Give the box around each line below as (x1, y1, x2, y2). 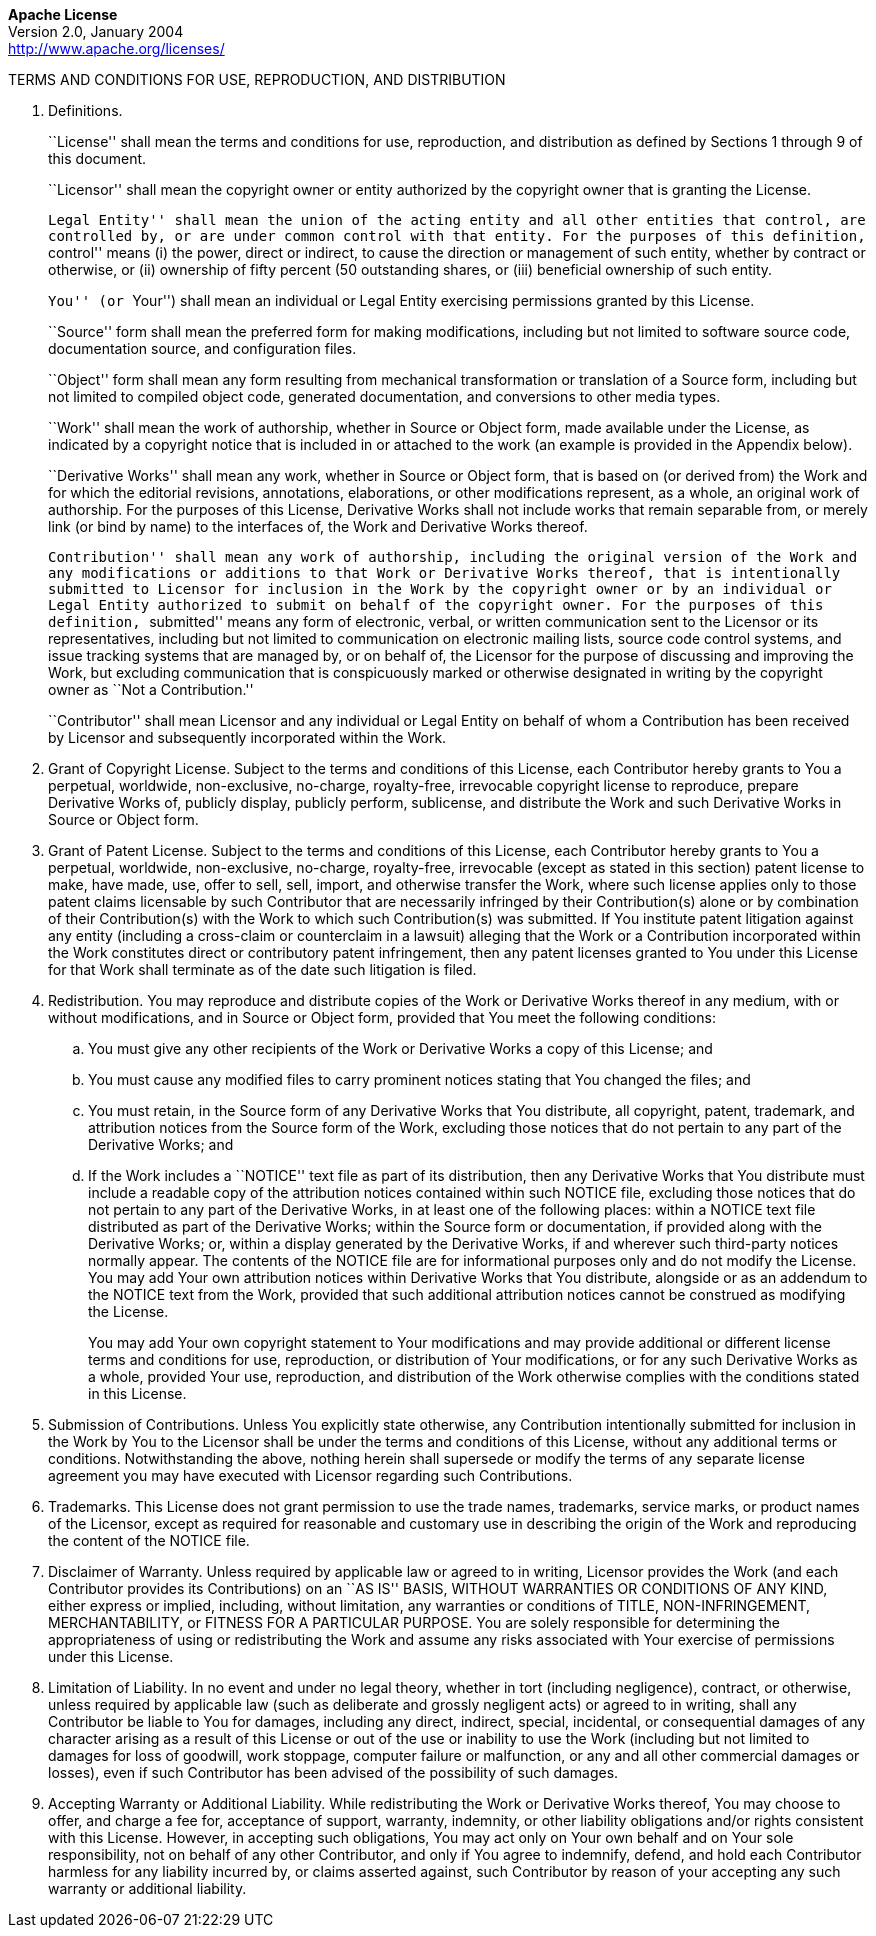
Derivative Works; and (88, 1136, 234, 1153)
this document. (48, 150, 147, 167)
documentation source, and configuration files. (48, 340, 357, 357)
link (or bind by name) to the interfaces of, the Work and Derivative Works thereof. (48, 518, 588, 535)
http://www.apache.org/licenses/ (8, 40, 225, 57)
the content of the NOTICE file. (48, 1532, 250, 1549)
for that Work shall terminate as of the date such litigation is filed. (48, 961, 477, 978)
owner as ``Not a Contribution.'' (48, 681, 254, 698)
